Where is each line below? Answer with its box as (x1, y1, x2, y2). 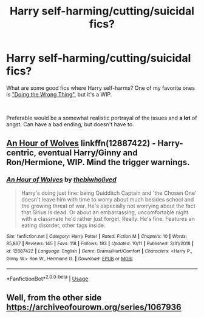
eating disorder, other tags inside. (21, 222, 106, 229)
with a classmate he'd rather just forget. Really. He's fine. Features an (21, 215, 195, 222)
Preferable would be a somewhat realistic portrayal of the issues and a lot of (6, 114, 197, 121)
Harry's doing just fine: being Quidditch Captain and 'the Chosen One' (21, 189, 197, 197)
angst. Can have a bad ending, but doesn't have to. (6, 120, 135, 128)
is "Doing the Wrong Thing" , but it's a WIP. (6, 90, 112, 98)
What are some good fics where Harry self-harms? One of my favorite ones (6, 84, 195, 92)
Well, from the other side (6, 293, 102, 303)
